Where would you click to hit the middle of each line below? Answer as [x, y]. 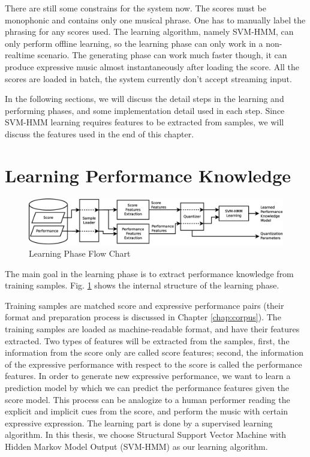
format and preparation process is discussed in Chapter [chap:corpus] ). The [143, 317]
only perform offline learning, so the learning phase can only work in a [134, 43]
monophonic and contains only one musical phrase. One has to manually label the [155, 19]
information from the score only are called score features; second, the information [154, 352]
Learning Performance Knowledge [148, 175]
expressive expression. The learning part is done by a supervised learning [139, 423]
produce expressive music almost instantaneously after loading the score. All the [152, 66]
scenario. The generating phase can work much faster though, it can [162, 55]
